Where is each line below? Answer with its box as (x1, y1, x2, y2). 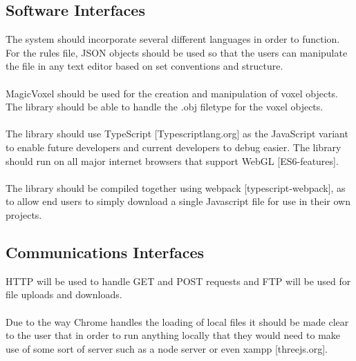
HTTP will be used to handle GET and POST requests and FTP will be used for (6, 273, 351, 288)
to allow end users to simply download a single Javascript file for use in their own (6, 194, 350, 208)
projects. (6, 207, 42, 222)
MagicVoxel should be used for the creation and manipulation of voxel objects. (6, 86, 339, 100)
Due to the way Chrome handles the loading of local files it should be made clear (6, 314, 349, 329)
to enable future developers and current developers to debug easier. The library (6, 139, 341, 154)
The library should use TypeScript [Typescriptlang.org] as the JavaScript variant (6, 126, 348, 141)
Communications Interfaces (6, 241, 205, 262)
